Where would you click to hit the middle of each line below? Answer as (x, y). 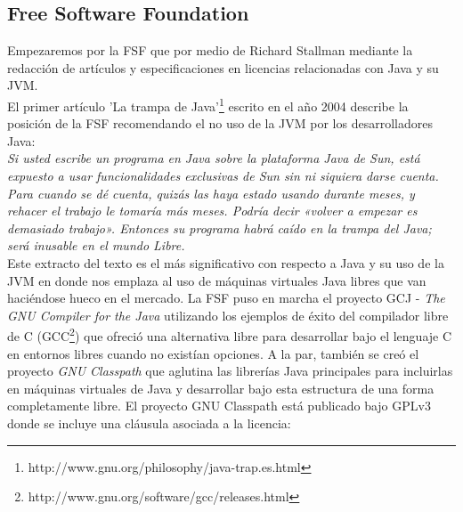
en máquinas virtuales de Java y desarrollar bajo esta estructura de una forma (221, 388)
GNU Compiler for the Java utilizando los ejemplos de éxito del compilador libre (228, 315)
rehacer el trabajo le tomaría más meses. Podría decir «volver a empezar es (212, 211)
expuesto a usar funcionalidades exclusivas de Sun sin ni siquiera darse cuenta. (223, 176)
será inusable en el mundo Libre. (96, 245)
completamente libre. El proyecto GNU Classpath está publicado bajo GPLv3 (219, 406)
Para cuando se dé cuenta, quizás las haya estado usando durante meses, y (211, 193)
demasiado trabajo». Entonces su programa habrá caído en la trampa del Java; (219, 228)
